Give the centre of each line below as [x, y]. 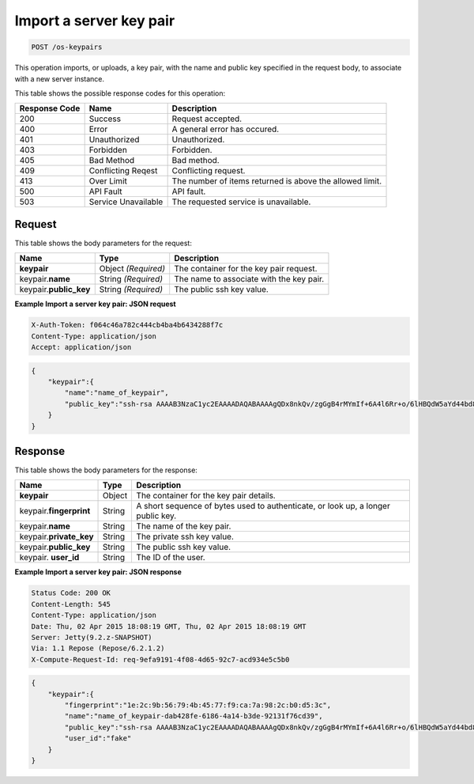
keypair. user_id [49, 558]
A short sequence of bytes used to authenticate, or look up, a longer [263, 506]
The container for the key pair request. [246, 269]
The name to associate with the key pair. [249, 279]
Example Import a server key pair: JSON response [98, 572]
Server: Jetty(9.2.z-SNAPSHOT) [92, 637]
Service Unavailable [126, 202]
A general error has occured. [226, 129]
